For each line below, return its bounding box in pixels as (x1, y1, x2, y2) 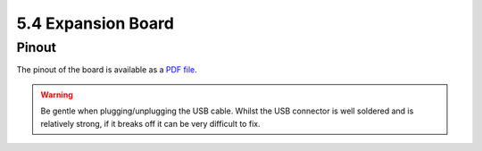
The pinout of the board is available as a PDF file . (16, 64, 197, 75)
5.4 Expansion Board (16, 13, 174, 33)
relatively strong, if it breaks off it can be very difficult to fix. (40, 118, 261, 129)
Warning (40, 89, 73, 100)
